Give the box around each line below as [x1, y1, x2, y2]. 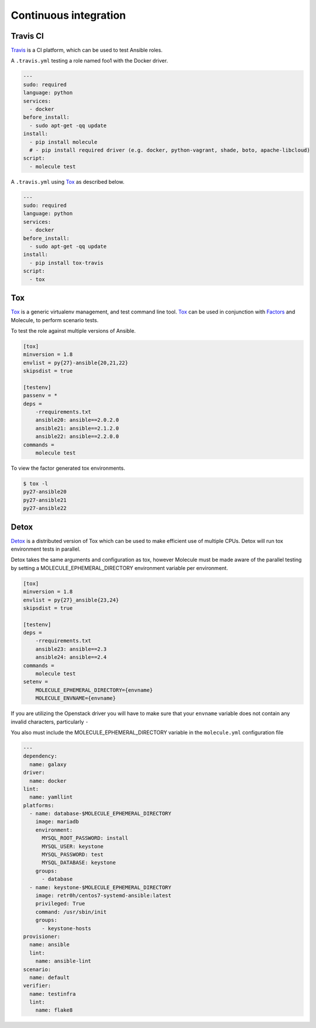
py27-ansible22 [23, 505, 67, 512]
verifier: [23, 982, 51, 989]
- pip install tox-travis [29, 259, 104, 266]
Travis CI [11, 31, 44, 41]
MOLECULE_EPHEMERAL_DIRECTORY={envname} [35, 687, 153, 694]
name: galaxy [29, 761, 67, 767]
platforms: [23, 802, 54, 808]
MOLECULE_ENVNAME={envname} [35, 695, 116, 702]
